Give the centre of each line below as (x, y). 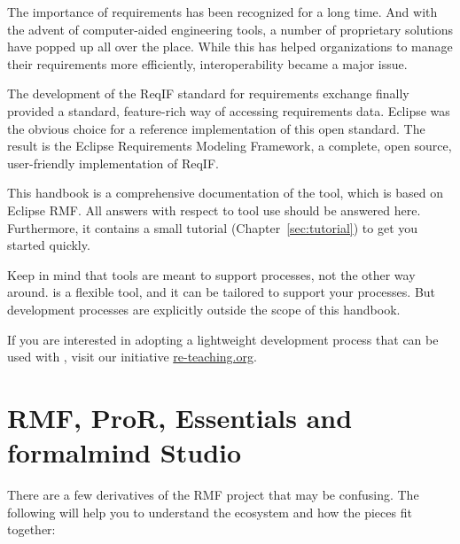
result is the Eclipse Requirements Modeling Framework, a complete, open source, (230, 146)
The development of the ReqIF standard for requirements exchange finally (208, 93)
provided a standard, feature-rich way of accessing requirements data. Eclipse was (229, 110)
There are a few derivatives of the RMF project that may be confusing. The (213, 494)
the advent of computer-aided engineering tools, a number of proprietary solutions (230, 29)
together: (31, 529)
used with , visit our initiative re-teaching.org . (132, 357)
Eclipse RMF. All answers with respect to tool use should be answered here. (214, 210)
